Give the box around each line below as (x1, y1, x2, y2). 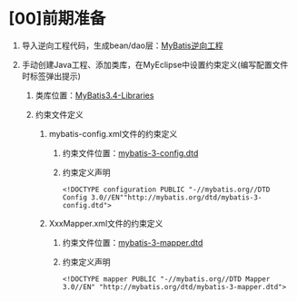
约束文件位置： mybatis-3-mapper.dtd (62, 237, 203, 248)
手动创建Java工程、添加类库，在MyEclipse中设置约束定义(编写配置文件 (21, 59, 289, 70)
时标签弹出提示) (21, 70, 81, 82)
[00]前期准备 (8, 8, 106, 29)
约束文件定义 (35, 109, 84, 120)
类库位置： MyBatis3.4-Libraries (35, 90, 154, 101)
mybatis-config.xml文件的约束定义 (48, 128, 178, 139)
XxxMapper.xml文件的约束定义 (48, 218, 163, 228)
